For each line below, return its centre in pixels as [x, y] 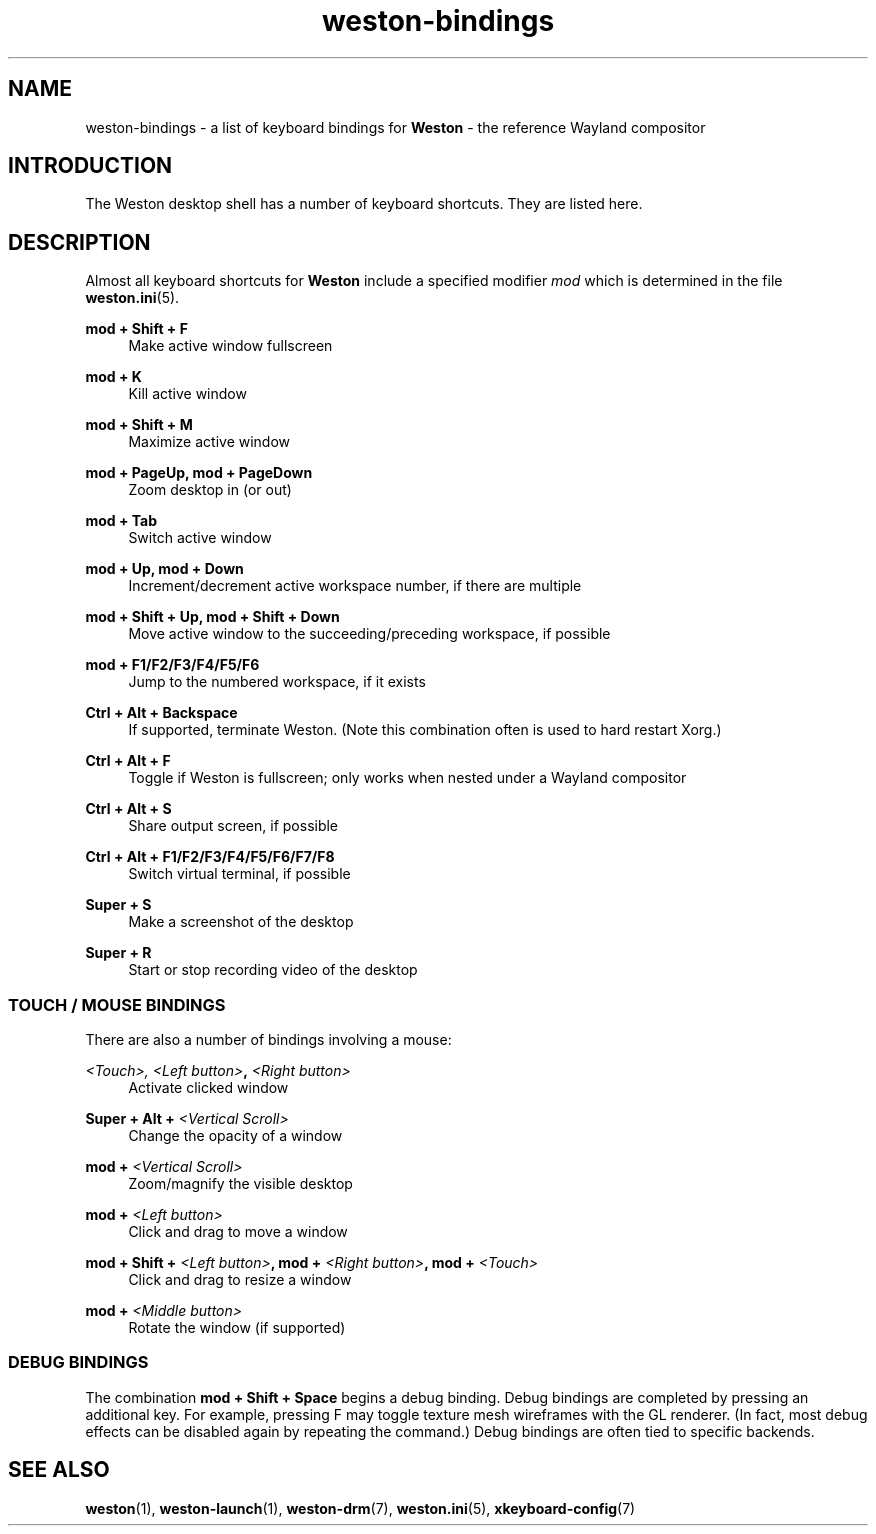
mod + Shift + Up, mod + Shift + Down [212, 617]
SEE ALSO [59, 1470]
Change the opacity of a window [235, 1136]
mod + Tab [121, 521]
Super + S [118, 905]
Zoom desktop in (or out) [210, 490]
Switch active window [200, 538]
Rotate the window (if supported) [237, 1328]
